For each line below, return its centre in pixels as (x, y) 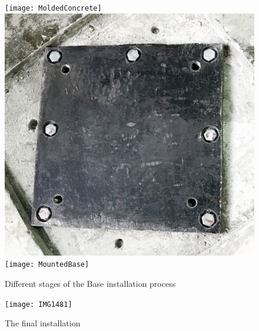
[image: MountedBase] (47, 265)
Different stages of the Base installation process (90, 284)
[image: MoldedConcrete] (53, 8)
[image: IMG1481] (39, 304)
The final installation (43, 323)
